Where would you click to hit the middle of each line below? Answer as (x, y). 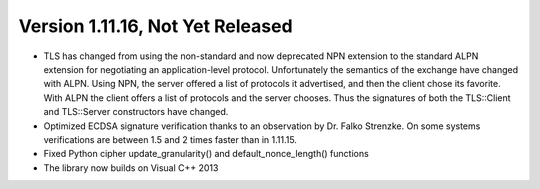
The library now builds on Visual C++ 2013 (131, 167)
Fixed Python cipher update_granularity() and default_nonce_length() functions (206, 154)
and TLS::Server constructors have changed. (136, 112)
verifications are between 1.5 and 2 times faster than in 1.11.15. (170, 139)
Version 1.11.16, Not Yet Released (156, 26)
